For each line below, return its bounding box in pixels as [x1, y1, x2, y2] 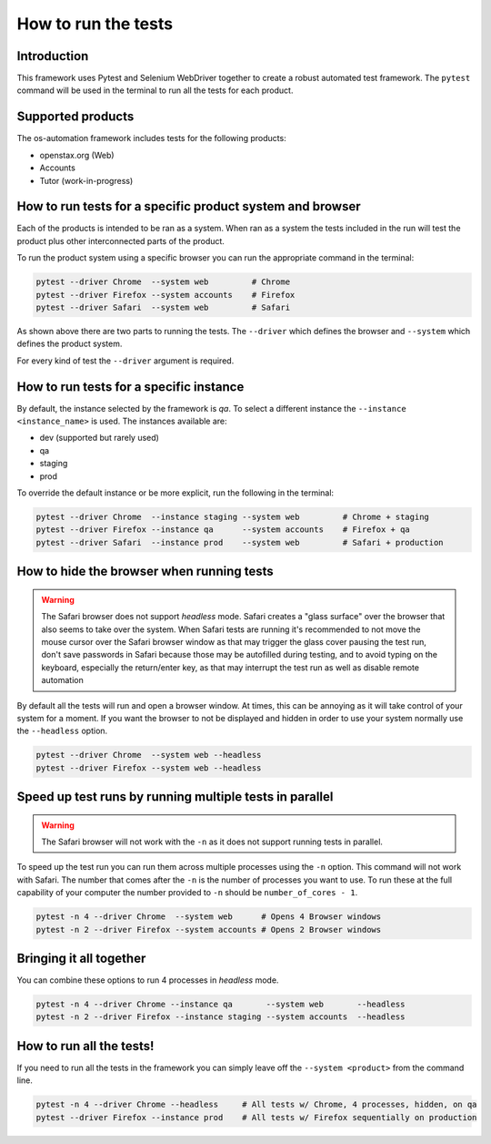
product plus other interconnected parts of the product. [16, 235, 225, 246]
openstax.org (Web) [39, 149, 115, 160]
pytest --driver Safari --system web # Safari [35, 301, 291, 312]
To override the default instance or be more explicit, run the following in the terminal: [16, 487, 335, 498]
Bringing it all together [16, 951, 146, 965]
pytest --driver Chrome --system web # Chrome [35, 277, 291, 287]
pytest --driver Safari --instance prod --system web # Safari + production [35, 537, 445, 547]
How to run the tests [16, 14, 173, 34]
